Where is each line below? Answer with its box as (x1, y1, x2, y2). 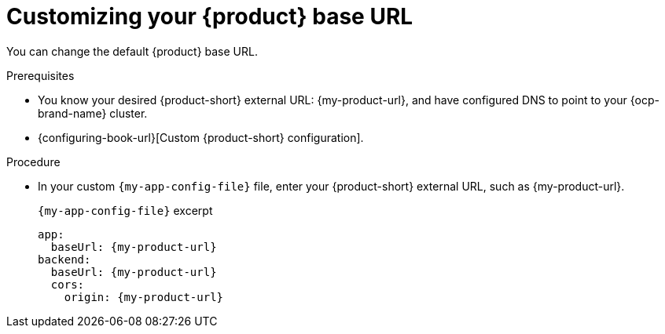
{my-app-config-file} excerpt (38, 203, 213, 217)
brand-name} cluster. (38, 106, 148, 120)
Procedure (6, 154, 61, 169)
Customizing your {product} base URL (6, 3, 413, 30)
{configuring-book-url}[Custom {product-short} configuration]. (38, 130, 364, 144)
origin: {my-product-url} (64, 290, 224, 303)
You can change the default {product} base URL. (6, 44, 258, 58)
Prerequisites (6, 68, 75, 82)
